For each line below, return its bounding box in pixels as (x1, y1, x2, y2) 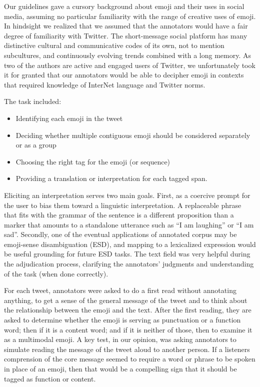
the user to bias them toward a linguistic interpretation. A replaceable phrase (4, 199, 241, 210)
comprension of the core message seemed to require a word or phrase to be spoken (4, 353, 255, 364)
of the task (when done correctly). (4, 268, 108, 278)
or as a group (15, 139, 56, 150)
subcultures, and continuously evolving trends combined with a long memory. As (4, 49, 251, 60)
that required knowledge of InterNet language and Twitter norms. (4, 79, 205, 89)
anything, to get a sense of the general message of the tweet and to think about (4, 294, 247, 305)
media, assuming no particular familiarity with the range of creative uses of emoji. (4, 10, 256, 21)
